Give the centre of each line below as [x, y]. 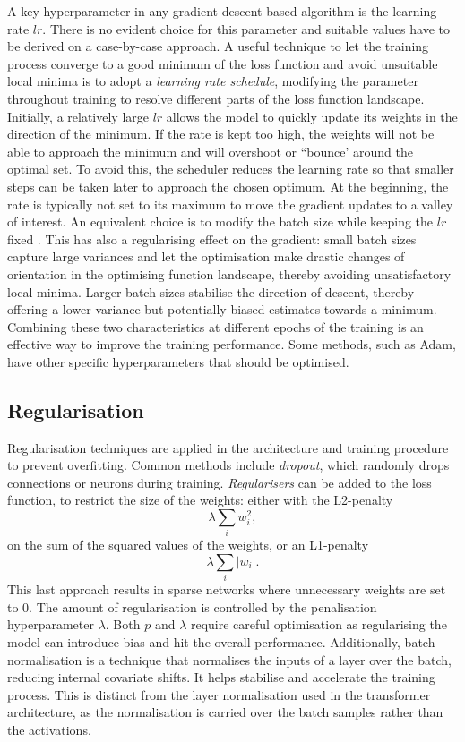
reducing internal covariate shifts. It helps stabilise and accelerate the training [221, 677]
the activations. [49, 730]
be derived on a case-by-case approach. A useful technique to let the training [218, 46]
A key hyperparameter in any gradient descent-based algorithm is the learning [222, 11]
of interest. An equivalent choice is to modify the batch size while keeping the [220, 222]
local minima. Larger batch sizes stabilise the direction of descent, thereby [211, 291]
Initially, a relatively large [78, 116]
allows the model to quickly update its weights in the [312, 116]
